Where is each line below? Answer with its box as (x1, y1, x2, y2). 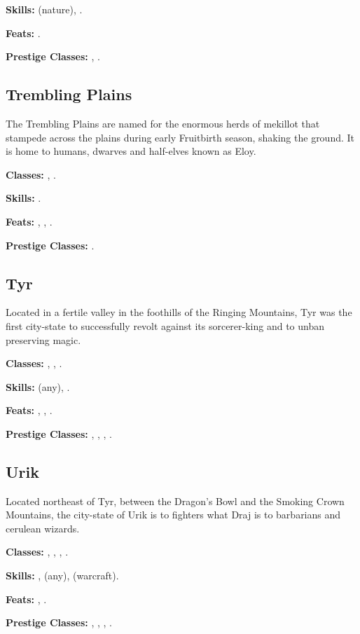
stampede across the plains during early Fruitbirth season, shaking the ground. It (6, 130, 355, 144)
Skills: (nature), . (6, 2, 83, 16)
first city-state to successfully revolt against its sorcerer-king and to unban (6, 318, 325, 333)
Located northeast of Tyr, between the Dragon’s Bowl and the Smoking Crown (6, 493, 345, 508)
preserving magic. (6, 332, 81, 347)
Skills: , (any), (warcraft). (6, 568, 119, 583)
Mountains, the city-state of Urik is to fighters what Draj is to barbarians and (6, 507, 341, 522)
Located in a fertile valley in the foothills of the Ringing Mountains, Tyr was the (6, 305, 352, 319)
